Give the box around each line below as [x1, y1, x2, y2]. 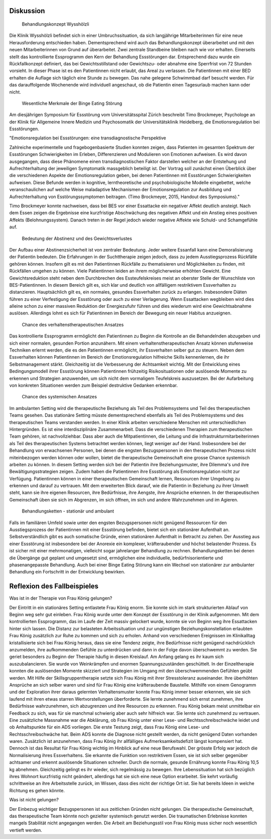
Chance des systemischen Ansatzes [22, 394, 97, 400]
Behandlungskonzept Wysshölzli [22, 21, 90, 27]
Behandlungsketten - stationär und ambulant [22, 508, 114, 514]
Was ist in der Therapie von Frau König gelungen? [9, 595, 112, 601]
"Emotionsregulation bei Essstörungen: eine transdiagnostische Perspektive [9, 135, 167, 141]
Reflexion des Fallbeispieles [9, 582, 99, 591]
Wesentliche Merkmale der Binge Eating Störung [22, 100, 122, 106]
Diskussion [9, 7, 45, 15]
